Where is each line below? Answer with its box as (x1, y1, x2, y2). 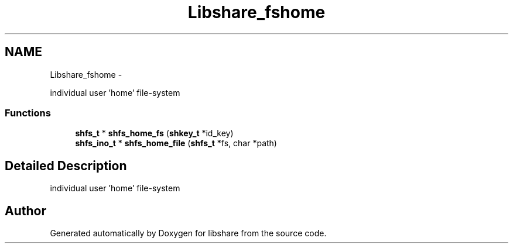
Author (5, 203, 46, 218)
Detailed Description (5, 158, 127, 173)
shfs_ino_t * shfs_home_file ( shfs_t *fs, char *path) (75, 138, 277, 149)
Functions (5, 106, 51, 119)
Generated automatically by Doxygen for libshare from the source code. (50, 228, 327, 239)
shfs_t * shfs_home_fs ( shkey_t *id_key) (75, 128, 234, 139)
